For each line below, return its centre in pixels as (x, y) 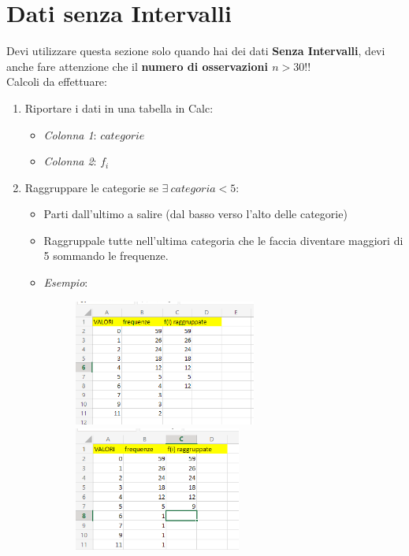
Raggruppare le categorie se (91, 187)
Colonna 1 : (70, 134)
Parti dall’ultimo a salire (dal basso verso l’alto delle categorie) (195, 214)
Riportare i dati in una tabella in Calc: (119, 107)
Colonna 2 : (70, 161)
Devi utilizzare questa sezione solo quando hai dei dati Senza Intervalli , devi (196, 51)
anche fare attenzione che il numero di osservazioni (137, 66)
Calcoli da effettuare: (57, 82)
